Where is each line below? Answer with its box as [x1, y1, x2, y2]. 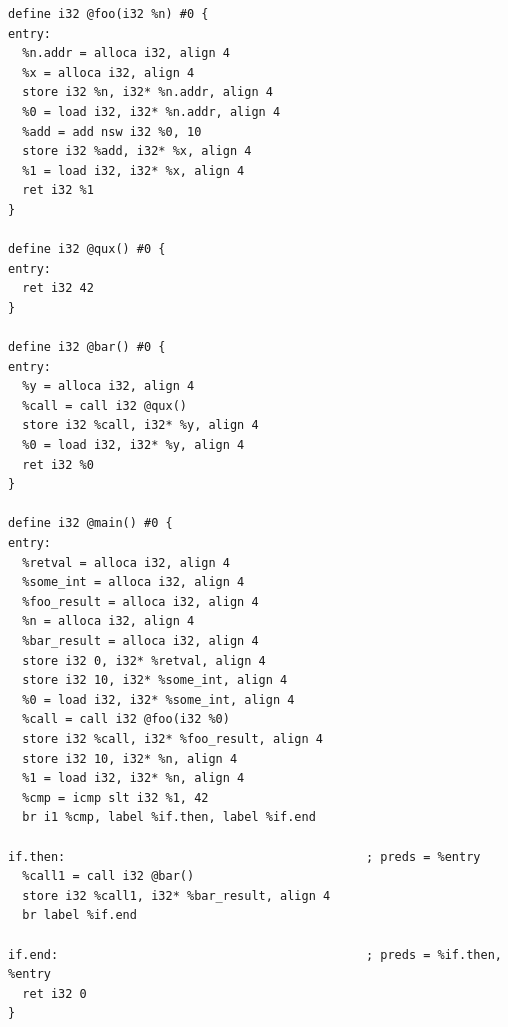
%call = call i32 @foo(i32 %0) [22, 712, 230, 727]
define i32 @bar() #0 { [8, 340, 166, 355]
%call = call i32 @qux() [22, 398, 187, 413]
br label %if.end [22, 908, 137, 923]
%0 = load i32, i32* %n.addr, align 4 [22, 104, 281, 119]
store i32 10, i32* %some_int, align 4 [22, 673, 288, 688]
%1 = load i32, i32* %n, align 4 [22, 771, 245, 786]
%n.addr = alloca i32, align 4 [22, 46, 230, 61]
